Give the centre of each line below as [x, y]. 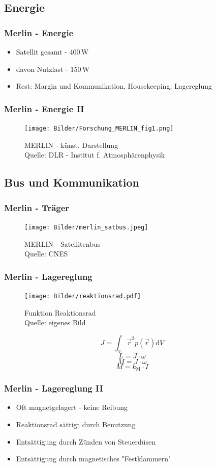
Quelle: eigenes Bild [55, 322]
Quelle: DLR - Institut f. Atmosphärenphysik [95, 155]
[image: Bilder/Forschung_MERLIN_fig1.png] [99, 128]
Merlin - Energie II [44, 108]
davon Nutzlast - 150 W [53, 69]
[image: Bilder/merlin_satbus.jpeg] [86, 227]
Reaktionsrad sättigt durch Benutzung [76, 424]
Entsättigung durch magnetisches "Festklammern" [94, 459]
